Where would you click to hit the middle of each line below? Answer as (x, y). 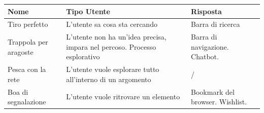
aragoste (21, 51)
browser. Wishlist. (219, 102)
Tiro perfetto (28, 24)
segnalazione (27, 102)
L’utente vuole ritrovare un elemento (123, 97)
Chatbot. (205, 56)
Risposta (206, 11)
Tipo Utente (88, 11)
